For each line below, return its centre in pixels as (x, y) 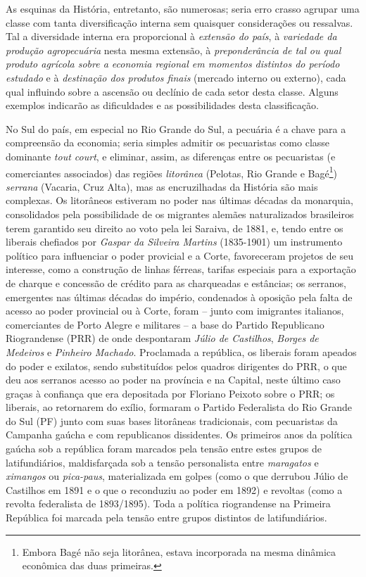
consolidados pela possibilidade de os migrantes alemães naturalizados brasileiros (180, 214)
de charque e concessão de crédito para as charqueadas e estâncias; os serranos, (176, 283)
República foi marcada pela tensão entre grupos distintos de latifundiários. (166, 518)
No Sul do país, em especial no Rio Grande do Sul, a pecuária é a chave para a (176, 128)
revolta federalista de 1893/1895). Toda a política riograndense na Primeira (168, 503)
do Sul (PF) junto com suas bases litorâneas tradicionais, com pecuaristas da (172, 420)
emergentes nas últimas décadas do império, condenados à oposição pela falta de (179, 297)
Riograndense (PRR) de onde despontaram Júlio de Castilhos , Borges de (162, 338)
